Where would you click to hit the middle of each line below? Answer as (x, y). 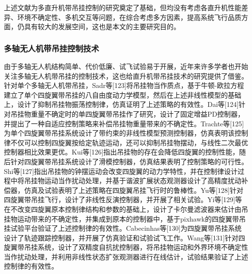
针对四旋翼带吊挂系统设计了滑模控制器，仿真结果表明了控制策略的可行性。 (129, 161)
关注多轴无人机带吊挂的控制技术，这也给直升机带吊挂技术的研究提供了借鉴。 (126, 76)
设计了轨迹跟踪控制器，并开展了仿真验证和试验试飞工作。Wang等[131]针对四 (125, 237)
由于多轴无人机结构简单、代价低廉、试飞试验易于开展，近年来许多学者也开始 (126, 66)
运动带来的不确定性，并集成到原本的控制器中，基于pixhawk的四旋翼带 (128, 218)
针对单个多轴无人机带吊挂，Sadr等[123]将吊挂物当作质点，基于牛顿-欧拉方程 (124, 85)
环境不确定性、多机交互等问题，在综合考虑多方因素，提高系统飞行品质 (129, 17)
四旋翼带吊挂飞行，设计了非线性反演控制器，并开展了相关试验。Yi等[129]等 (123, 199)
